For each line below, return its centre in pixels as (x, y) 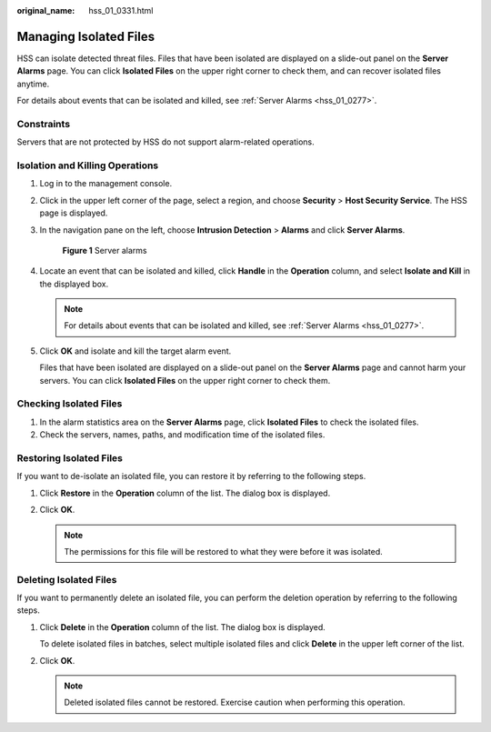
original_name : (46, 10)
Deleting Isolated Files (67, 579)
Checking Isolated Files (70, 404)
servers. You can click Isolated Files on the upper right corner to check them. (185, 380)
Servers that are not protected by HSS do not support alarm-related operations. (166, 142)
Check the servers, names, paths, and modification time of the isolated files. (182, 435)
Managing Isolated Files (85, 36)
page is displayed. (74, 213)
